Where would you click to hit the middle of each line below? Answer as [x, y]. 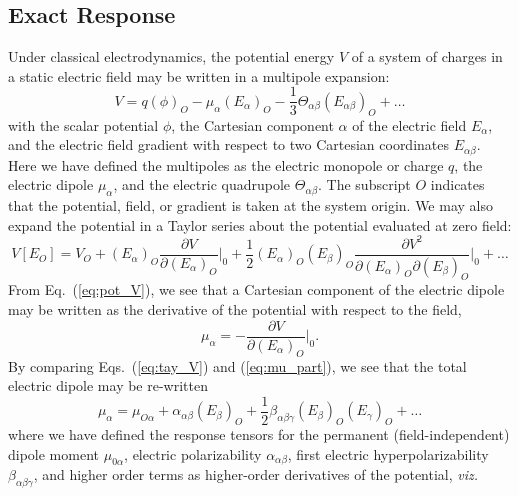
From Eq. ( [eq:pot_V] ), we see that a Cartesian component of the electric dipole [256, 289]
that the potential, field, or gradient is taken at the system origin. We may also [250, 205]
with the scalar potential [83, 124]
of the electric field [409, 124]
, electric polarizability [193, 453]
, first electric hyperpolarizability [388, 453]
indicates [457, 184]
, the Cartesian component [252, 124]
